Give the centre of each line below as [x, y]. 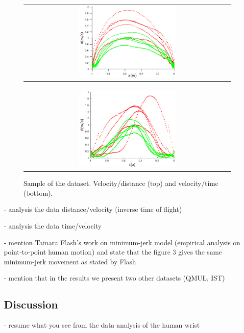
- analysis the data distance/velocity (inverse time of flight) [93, 209]
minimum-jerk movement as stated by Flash [70, 261]
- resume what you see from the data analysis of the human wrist [102, 325]
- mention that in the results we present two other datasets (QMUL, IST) [114, 278]
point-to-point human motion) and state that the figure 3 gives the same [113, 252]
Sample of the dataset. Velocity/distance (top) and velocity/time [121, 183]
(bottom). [38, 192]
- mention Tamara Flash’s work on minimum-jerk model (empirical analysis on [122, 242]
